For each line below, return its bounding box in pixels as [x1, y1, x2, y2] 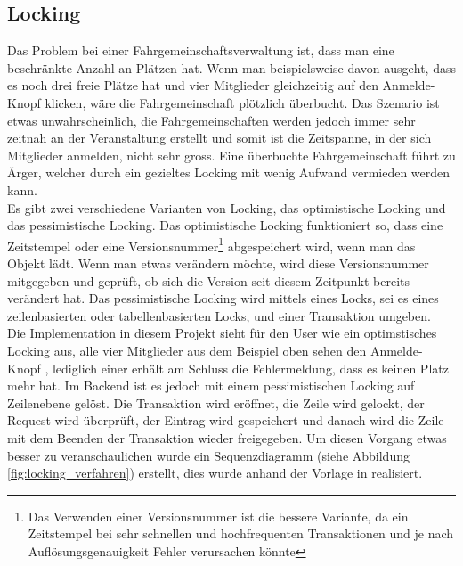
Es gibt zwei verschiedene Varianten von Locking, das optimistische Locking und [7, 198, 446, 217]
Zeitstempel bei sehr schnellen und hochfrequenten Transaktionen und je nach [28, 524, 454, 543]
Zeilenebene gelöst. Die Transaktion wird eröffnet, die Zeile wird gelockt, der [7, 393, 425, 412]
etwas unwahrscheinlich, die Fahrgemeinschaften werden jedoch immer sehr [7, 111, 416, 129]
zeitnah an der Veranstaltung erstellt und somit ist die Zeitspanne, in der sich [7, 128, 432, 147]
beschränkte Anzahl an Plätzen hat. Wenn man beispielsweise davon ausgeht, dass [7, 58, 456, 77]
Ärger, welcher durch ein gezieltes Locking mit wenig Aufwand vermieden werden [7, 163, 451, 182]
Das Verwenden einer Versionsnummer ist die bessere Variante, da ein [28, 506, 409, 525]
